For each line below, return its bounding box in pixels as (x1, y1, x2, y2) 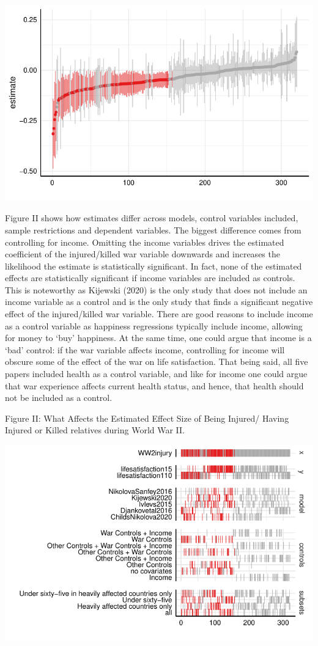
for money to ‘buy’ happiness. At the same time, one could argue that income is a (5, 331, 312, 344)
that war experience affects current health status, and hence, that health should (5, 379, 304, 392)
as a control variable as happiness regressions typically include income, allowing (5, 319, 303, 332)
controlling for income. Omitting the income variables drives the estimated (5, 235, 284, 248)
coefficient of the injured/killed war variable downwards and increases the (5, 248, 280, 260)
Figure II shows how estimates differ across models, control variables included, (5, 211, 298, 224)
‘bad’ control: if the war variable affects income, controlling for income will (5, 343, 285, 356)
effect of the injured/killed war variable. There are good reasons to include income (5, 307, 313, 320)
